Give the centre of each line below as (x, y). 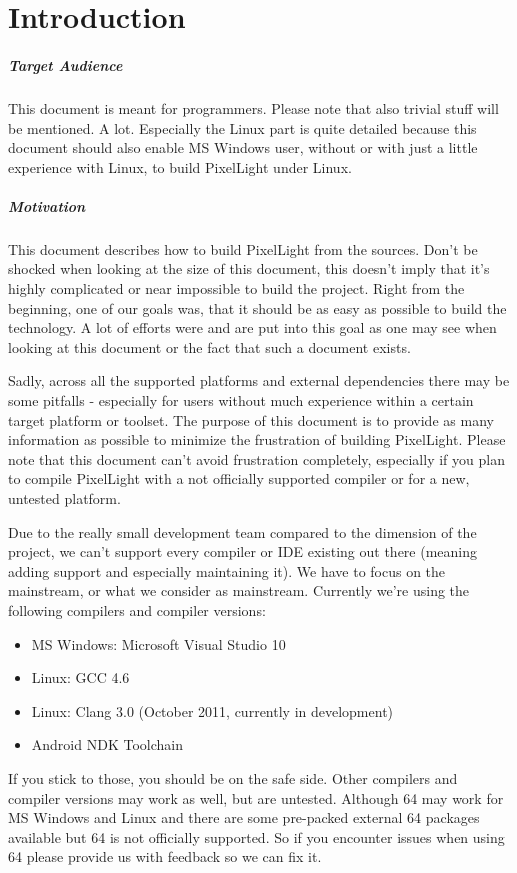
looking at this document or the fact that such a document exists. (209, 346)
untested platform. (64, 498)
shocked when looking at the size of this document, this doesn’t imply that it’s (249, 268)
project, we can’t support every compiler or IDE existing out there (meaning (242, 551)
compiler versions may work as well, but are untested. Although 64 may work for (256, 797)
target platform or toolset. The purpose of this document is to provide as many (251, 419)
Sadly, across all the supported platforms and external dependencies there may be (259, 380)
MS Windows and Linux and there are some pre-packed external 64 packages (244, 817)
